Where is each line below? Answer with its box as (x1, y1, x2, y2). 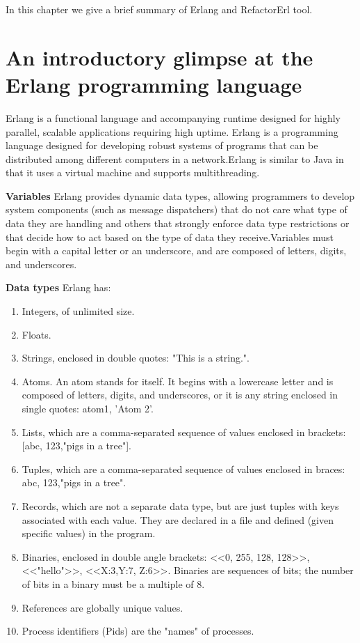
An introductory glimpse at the (6, 42, 313, 71)
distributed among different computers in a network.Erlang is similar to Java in (6, 151, 344, 166)
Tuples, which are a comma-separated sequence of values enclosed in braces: (22, 461, 345, 476)
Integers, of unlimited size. (22, 304, 135, 318)
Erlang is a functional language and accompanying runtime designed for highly (6, 110, 341, 125)
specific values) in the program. (22, 526, 156, 541)
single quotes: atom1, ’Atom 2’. (22, 401, 154, 415)
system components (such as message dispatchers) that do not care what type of (6, 202, 347, 217)
